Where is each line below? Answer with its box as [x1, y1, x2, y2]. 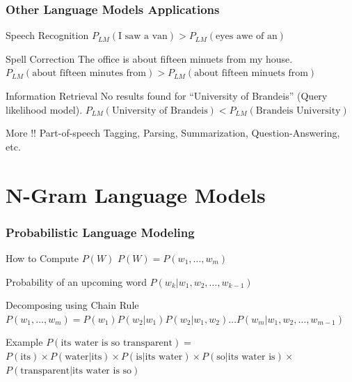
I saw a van [118, 31, 168, 42]
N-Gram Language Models [6, 180, 266, 208]
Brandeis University [255, 105, 341, 116]
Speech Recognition [6, 28, 89, 43]
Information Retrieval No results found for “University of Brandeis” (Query [6, 89, 328, 102]
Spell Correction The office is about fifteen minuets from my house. [6, 51, 293, 66]
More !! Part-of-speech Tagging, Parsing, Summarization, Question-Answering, [6, 125, 340, 140]
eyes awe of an [215, 31, 278, 42]
